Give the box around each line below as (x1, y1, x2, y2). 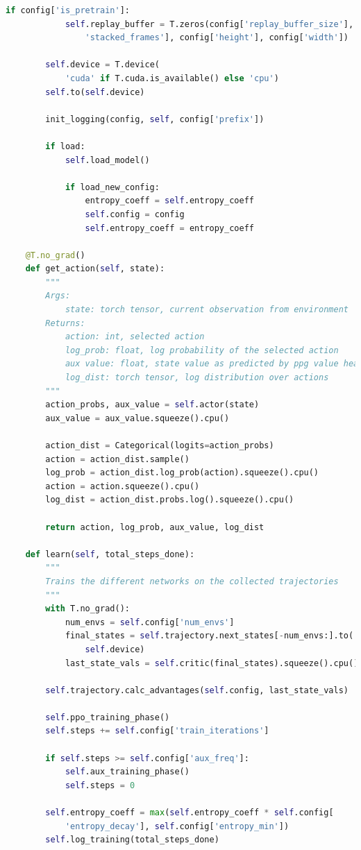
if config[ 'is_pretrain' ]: (6, 6, 131, 15)
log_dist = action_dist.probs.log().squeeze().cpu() (45, 495, 294, 505)
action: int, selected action (65, 332, 205, 342)
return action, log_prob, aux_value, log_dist (45, 522, 265, 532)
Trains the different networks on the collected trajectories (45, 576, 339, 586)
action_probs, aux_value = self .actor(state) (45, 400, 260, 410)
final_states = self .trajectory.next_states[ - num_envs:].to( (65, 631, 354, 641)
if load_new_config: (65, 182, 160, 192)
